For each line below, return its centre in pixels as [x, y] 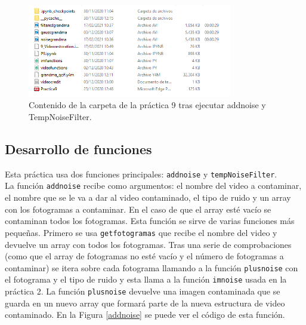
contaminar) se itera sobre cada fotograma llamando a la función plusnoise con [152, 267]
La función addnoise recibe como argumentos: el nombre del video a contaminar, [153, 186]
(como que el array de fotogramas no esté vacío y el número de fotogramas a [144, 256]
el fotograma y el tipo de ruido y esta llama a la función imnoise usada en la [146, 279]
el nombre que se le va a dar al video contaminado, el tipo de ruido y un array [148, 197]
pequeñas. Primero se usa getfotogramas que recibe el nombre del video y [141, 232]
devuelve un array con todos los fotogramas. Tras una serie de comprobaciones [148, 244]
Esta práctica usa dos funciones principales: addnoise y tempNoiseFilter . [141, 174]
